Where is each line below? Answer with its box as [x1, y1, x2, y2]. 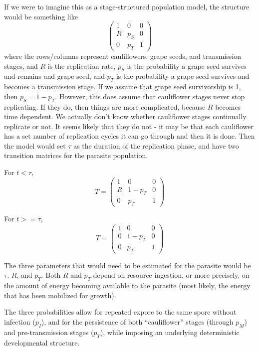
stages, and [4, 60, 38, 71]
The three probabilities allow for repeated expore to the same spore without [4, 307, 237, 317]
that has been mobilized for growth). [4, 290, 116, 300]
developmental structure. [4, 337, 80, 348]
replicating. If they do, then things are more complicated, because [4, 101, 206, 112]
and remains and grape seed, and [4, 71, 105, 81]
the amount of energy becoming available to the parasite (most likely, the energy [4, 280, 251, 291]
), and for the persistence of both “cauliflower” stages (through [41, 316, 234, 327]
